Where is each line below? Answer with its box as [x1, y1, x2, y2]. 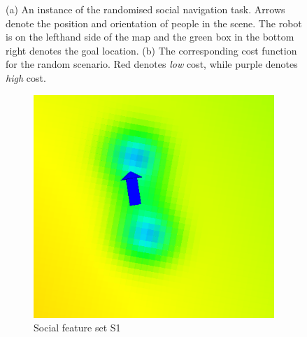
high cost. [6, 70, 46, 85]
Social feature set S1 [34, 320, 121, 335]
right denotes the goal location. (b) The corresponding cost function [6, 43, 297, 57]
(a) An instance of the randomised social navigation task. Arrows [6, 2, 285, 16]
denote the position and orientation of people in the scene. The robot [6, 15, 302, 30]
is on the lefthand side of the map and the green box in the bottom [6, 29, 294, 44]
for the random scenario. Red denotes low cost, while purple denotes [6, 57, 298, 71]
